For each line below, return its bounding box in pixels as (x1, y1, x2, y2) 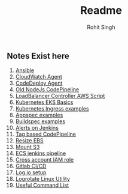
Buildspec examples (15, 118, 65, 125)
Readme (80, 4, 122, 17)
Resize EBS (15, 137, 44, 144)
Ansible (15, 67, 35, 74)
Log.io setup (15, 169, 47, 176)
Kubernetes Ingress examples (15, 105, 89, 112)
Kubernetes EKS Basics (15, 99, 74, 106)
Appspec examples (15, 112, 63, 119)
